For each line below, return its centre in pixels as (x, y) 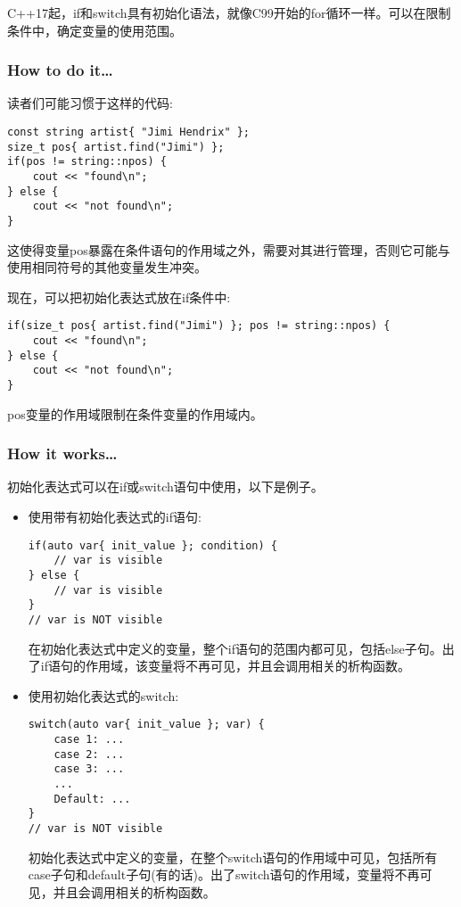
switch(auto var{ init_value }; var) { (146, 725)
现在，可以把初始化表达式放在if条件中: (119, 297)
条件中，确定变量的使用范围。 (95, 30)
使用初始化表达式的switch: (103, 695)
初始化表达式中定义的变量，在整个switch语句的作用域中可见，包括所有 (233, 857)
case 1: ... (89, 740)
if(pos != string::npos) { (87, 162)
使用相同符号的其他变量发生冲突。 (107, 267)
